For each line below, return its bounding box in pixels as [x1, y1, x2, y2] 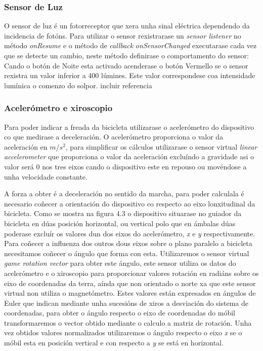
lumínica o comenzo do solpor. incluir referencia [4, 80, 152, 90]
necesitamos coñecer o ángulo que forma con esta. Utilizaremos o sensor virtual [4, 248, 249, 258]
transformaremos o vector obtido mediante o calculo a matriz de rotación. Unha [4, 317, 252, 328]
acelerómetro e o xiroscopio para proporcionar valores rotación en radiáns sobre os [4, 267, 259, 278]
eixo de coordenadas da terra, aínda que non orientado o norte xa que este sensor [4, 277, 256, 288]
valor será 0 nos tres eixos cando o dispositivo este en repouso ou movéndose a [4, 161, 247, 171]
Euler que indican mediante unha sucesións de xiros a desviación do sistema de [4, 297, 249, 308]
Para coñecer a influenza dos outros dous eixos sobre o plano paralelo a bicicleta [4, 238, 252, 249]
